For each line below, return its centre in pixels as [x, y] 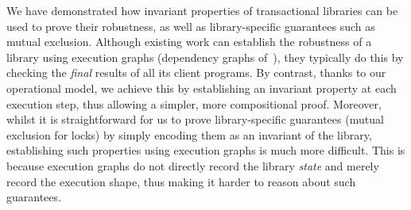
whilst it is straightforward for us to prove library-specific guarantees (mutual [195, 119]
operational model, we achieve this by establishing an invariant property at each [202, 88]
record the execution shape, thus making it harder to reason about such [181, 181]
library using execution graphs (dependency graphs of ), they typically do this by [205, 57]
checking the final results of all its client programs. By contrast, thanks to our [196, 73]
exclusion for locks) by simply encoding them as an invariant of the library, [189, 134]
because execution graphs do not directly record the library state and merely [193, 165]
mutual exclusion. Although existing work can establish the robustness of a [189, 42]
